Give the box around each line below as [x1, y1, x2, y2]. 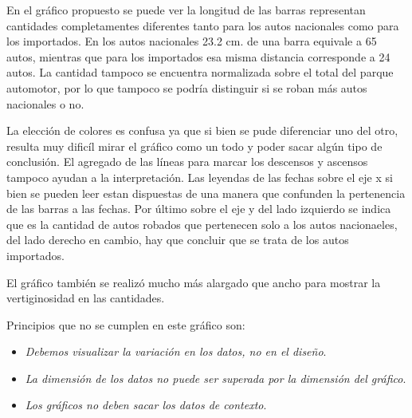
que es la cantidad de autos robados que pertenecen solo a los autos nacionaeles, [6, 215, 398, 232]
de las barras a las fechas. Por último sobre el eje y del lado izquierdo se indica [6, 200, 391, 217]
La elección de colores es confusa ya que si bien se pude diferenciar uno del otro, [6, 122, 398, 139]
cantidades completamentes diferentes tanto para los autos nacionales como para [6, 17, 399, 34]
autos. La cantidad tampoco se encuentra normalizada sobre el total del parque [6, 64, 394, 81]
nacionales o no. [6, 95, 84, 112]
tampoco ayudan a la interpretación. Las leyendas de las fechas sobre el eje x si [6, 168, 393, 185]
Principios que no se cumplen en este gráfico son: [6, 316, 245, 333]
